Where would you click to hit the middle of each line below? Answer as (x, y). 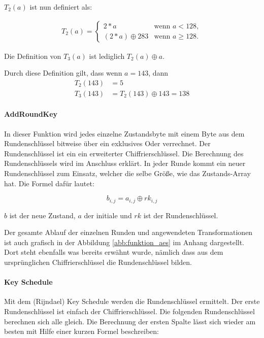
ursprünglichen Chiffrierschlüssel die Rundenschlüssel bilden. (98, 262)
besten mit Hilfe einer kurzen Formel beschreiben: (82, 331)
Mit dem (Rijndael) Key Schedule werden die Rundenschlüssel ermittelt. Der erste (132, 301)
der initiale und (108, 215)
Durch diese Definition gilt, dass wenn (63, 73)
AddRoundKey (31, 114)
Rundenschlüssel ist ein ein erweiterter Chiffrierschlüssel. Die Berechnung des (124, 153)
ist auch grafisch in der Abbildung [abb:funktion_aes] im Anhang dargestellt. (124, 242)
